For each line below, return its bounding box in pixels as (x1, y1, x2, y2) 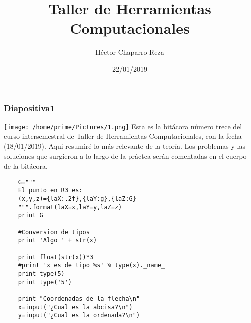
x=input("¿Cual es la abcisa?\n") (18, 303, 133, 311)
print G (18, 212, 43, 219)
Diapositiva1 (4, 101, 55, 114)
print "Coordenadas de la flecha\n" (18, 295, 140, 303)
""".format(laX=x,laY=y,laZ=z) (18, 203, 122, 211)
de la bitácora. (4, 160, 48, 171)
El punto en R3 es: (18, 187, 83, 194)
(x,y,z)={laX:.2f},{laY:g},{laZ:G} (18, 195, 136, 203)
